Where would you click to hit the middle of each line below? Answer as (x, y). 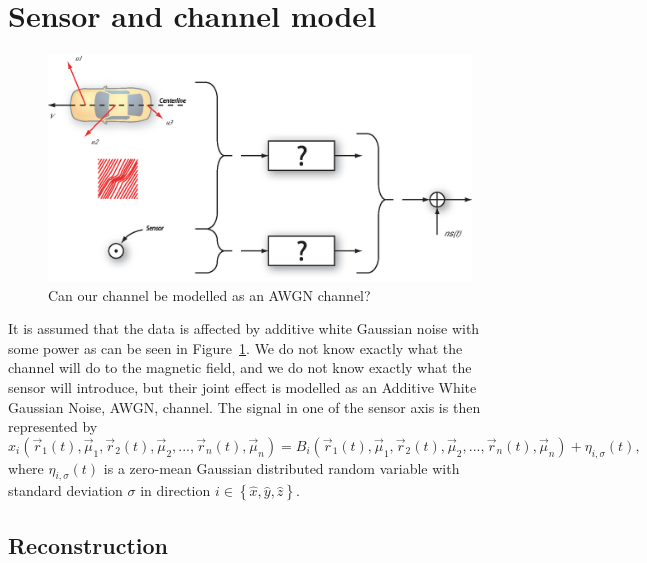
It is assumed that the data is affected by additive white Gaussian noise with (244, 328)
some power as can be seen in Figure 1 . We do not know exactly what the (235, 347)
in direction (175, 490)
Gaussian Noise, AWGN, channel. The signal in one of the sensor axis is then (244, 406)
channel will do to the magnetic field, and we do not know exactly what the (240, 367)
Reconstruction (88, 544)
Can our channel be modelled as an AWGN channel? (209, 294)
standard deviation (65, 490)
